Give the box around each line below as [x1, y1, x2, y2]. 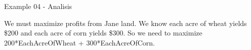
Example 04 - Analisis [4, 1, 72, 11]
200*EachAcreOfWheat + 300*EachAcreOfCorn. [4, 37, 155, 47]
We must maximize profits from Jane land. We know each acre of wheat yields [4, 17, 247, 28]
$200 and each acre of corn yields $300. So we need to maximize [4, 27, 202, 38]
